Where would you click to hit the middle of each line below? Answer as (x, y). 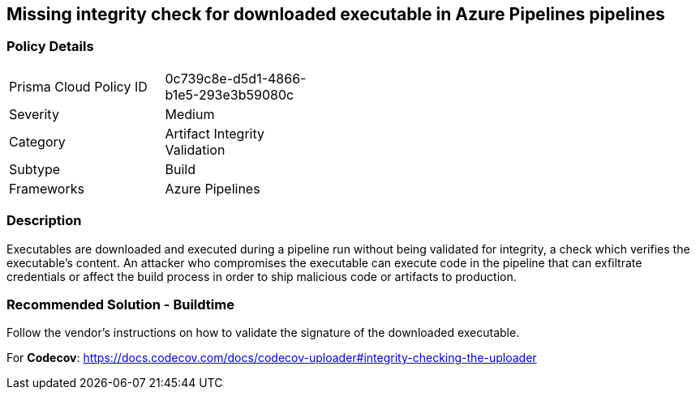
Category (37, 141)
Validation (195, 149)
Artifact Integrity (215, 133)
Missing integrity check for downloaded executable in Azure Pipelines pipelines (336, 14)
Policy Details (50, 47)
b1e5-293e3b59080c (230, 94)
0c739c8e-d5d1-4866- (236, 78)
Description (44, 221)
